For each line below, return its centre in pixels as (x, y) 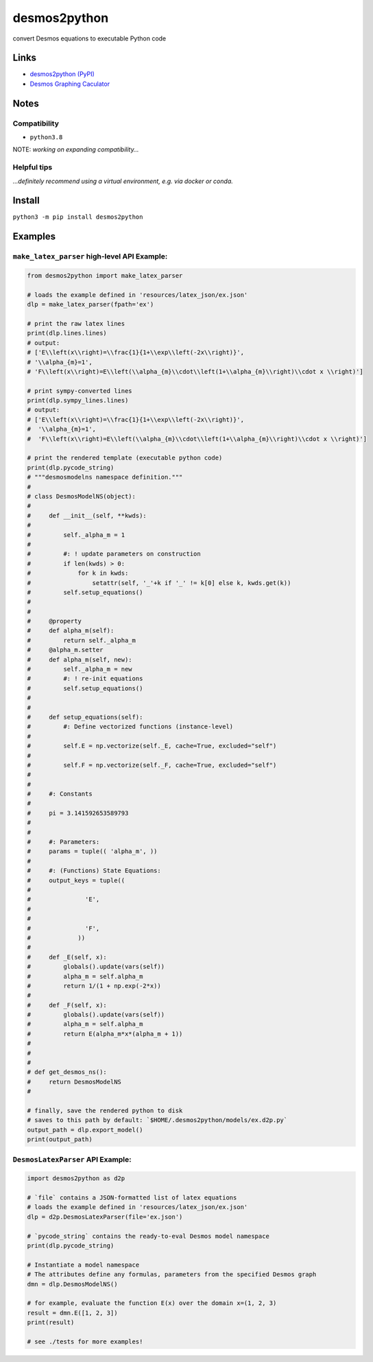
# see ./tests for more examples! (85, 1341)
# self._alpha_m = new (80, 669)
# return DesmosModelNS (74, 1082)
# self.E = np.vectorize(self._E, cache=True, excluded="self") (152, 746)
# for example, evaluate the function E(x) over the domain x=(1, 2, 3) (152, 1303)
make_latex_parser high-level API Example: (90, 256)
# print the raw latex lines (76, 323)
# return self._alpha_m (82, 640)
